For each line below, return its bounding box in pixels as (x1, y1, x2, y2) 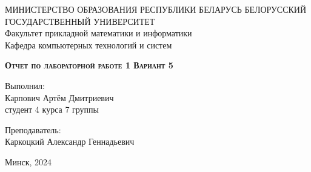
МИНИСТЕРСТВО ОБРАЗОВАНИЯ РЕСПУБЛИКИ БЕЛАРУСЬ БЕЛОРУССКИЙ (5, 3, 307, 15)
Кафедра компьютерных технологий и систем (5, 38, 172, 51)
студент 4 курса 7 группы (5, 103, 99, 116)
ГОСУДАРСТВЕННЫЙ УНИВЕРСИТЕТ (5, 15, 155, 27)
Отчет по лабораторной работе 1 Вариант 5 (5, 59, 173, 71)
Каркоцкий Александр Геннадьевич (5, 135, 135, 148)
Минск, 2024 (5, 155, 52, 168)
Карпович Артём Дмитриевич (5, 91, 114, 104)
